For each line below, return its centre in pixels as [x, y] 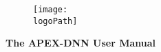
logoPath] [55, 21]
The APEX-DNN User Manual [81, 43]
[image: [51, 10]
